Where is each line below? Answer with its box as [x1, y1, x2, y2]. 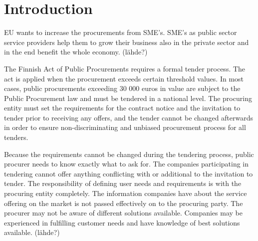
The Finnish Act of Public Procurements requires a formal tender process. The [4, 63, 246, 73]
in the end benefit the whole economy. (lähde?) [4, 46, 148, 57]
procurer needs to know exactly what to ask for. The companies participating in [4, 158, 249, 169]
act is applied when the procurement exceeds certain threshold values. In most [4, 73, 244, 83]
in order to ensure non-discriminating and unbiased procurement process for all [4, 122, 246, 132]
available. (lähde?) [4, 227, 60, 237]
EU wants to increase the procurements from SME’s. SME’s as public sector [4, 27, 237, 37]
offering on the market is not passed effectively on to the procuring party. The [4, 197, 243, 208]
